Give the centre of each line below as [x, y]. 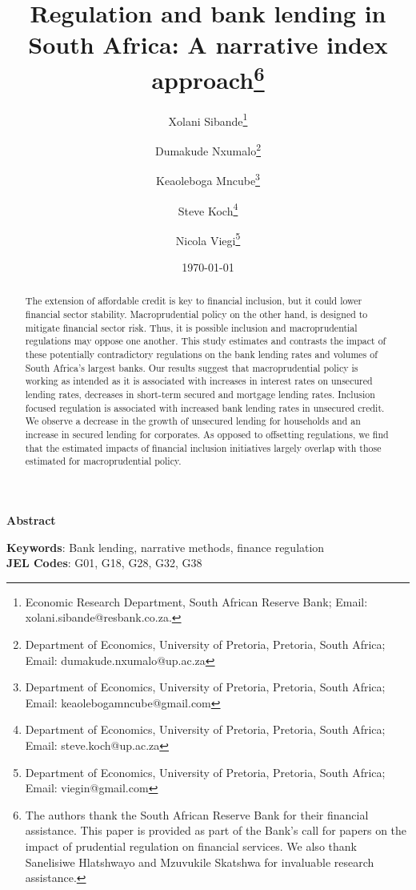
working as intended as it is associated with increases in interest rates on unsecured [199, 381]
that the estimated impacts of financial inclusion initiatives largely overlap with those [203, 447]
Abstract [31, 520]
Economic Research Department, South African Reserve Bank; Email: [196, 601]
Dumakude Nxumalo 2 [208, 149]
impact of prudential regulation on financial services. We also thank [191, 846]
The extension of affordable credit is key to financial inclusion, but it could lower [194, 301]
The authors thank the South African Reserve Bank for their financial [197, 814]
